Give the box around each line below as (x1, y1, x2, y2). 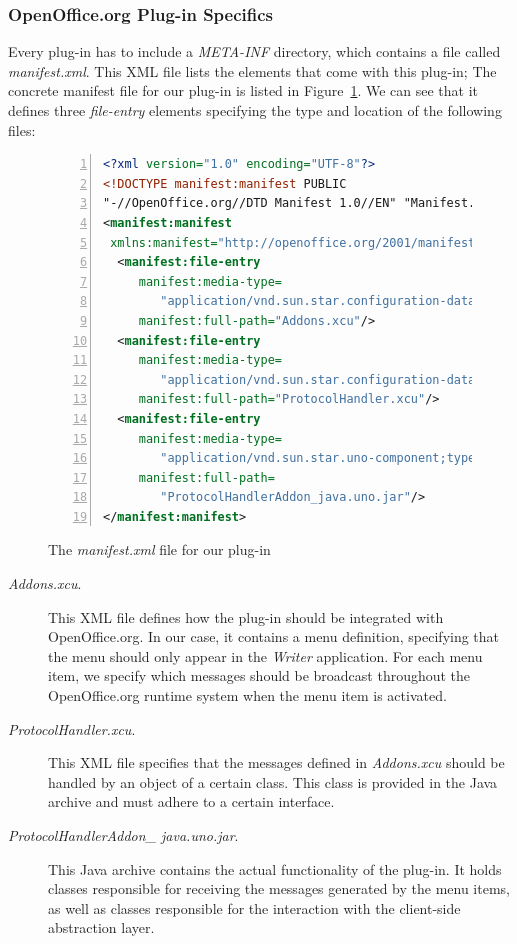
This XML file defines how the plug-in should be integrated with (48, 606, 444, 627)
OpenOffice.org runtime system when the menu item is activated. (48, 685, 447, 706)
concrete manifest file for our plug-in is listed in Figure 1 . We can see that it (8, 80, 479, 101)
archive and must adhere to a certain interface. (48, 791, 335, 812)
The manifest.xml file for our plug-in (48, 539, 271, 560)
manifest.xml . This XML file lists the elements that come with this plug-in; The (8, 60, 497, 81)
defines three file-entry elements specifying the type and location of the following (8, 100, 502, 120)
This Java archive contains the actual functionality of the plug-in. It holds (48, 858, 502, 879)
